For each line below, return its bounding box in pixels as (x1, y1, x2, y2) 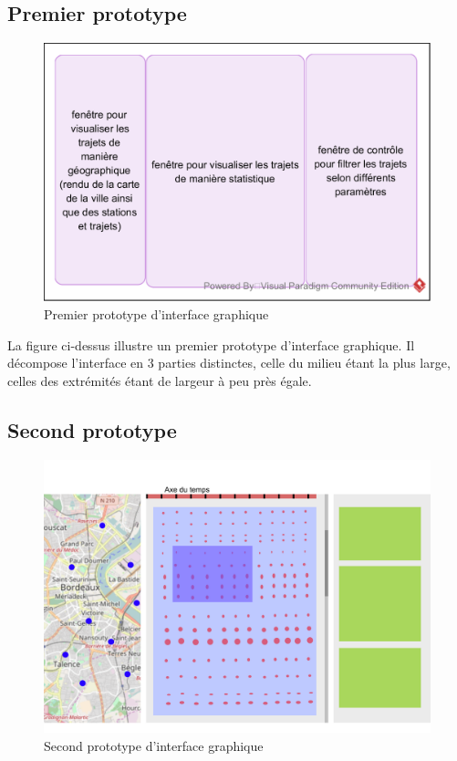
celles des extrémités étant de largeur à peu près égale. (7, 370, 312, 390)
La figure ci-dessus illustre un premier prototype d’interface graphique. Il (7, 335, 415, 354)
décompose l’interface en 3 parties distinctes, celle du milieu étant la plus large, (7, 353, 451, 372)
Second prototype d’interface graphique (44, 735, 264, 755)
